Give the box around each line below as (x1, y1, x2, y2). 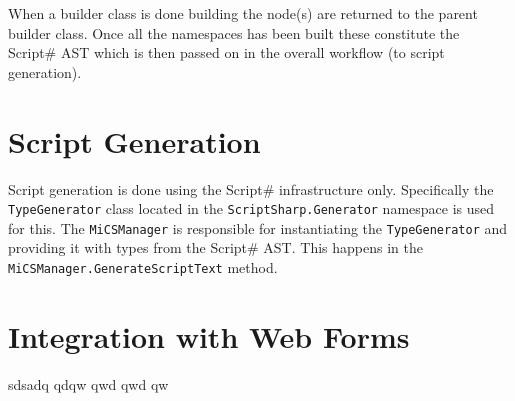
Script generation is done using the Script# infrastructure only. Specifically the (8, 178, 494, 199)
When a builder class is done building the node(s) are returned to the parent (8, 3, 478, 23)
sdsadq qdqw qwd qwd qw (8, 373, 169, 394)
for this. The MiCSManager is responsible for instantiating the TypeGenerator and (8, 217, 508, 238)
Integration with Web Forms (8, 315, 410, 356)
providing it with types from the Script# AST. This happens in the (8, 237, 423, 258)
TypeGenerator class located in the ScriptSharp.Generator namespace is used (8, 198, 495, 219)
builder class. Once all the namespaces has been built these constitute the (8, 22, 460, 43)
